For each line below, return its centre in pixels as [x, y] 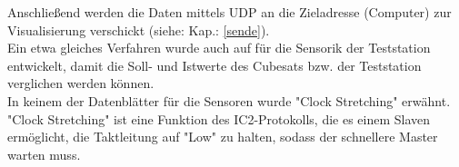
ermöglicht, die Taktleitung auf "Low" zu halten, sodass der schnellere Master [223, 137]
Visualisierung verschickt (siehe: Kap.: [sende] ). [139, 29]
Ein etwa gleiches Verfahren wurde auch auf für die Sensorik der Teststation [219, 48]
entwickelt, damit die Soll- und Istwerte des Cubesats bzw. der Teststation [215, 65]
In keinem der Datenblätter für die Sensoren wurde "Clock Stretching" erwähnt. [229, 100]
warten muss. [44, 154]
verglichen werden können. [81, 83]
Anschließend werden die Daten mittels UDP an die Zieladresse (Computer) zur [229, 12]
